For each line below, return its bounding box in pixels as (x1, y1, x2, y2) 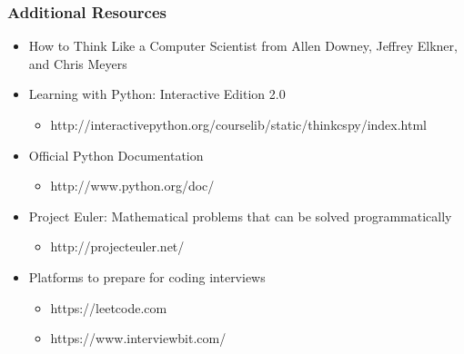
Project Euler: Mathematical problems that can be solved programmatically (28, 206, 452, 225)
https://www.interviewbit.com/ (50, 329, 227, 348)
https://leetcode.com (50, 298, 167, 317)
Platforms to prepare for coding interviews (28, 267, 266, 286)
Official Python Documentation (28, 145, 204, 164)
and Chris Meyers (28, 54, 127, 73)
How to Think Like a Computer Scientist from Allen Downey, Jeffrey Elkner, (28, 36, 458, 55)
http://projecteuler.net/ (50, 237, 185, 256)
